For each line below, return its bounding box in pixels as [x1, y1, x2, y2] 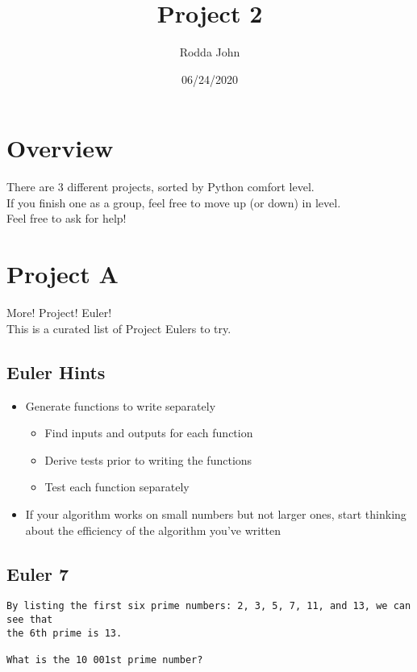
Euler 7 [6, 561, 69, 586]
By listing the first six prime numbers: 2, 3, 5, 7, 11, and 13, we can [6, 600, 411, 612]
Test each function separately [44, 478, 190, 495]
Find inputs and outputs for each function [44, 424, 253, 441]
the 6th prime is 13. [6, 627, 123, 639]
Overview [6, 131, 114, 165]
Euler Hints [6, 359, 106, 384]
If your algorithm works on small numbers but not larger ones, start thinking [25, 505, 407, 522]
